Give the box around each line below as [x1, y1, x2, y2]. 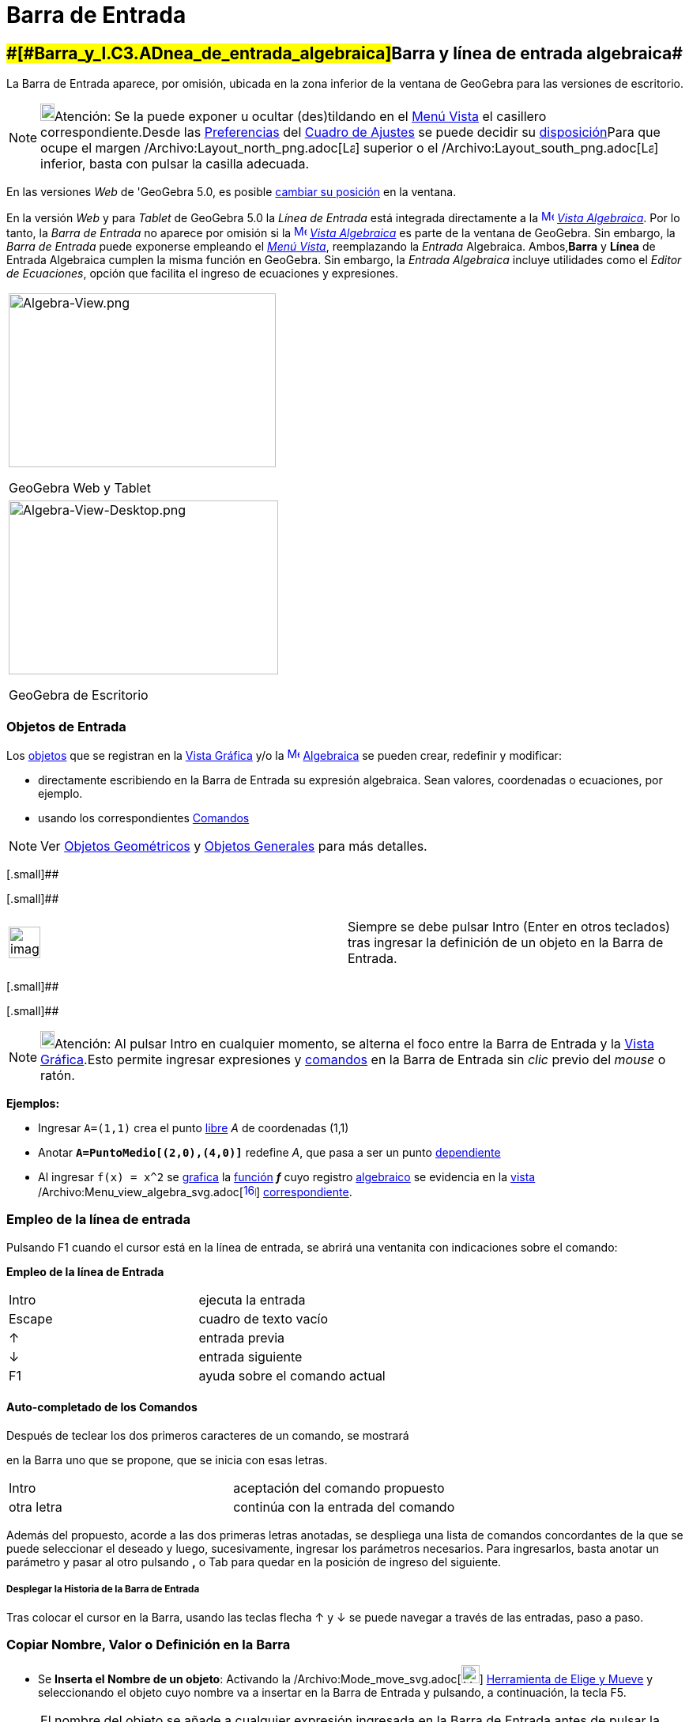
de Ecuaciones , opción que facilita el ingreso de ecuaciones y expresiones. [6, 266, 399, 281]
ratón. [40, 1067, 75, 1083]
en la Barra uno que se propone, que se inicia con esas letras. [6, 1452, 328, 1467]
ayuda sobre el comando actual [198, 1367, 386, 1384]
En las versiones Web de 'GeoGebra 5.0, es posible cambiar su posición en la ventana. [6, 185, 457, 199]
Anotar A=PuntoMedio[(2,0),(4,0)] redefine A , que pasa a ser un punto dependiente [38, 1145, 501, 1159]
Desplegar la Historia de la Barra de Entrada [6, 1584, 200, 1595]
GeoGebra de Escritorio [9, 687, 149, 704]
